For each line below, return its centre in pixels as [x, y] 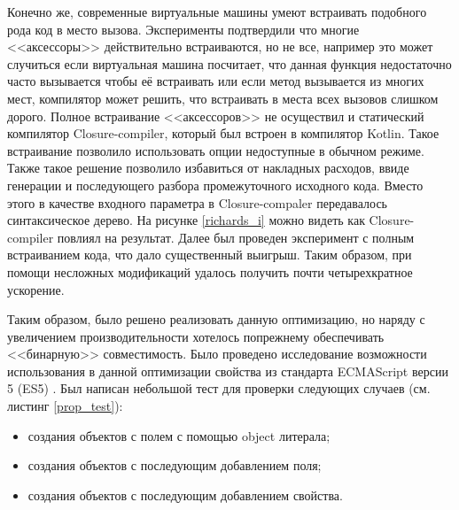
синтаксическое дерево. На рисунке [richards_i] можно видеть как [186, 220]
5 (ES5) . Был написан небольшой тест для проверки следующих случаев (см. [219, 388]
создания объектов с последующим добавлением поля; [175, 465]
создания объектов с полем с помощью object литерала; [179, 435]
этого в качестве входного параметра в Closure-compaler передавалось [197, 202]
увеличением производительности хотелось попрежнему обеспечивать [196, 336]
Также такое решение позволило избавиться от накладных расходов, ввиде [208, 168]
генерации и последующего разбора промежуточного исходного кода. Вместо [215, 185]
